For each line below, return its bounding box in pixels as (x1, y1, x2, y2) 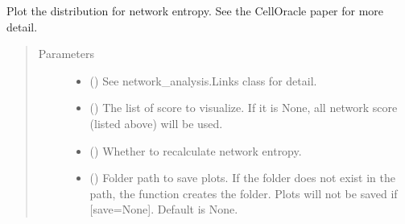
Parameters (38, 45, 94, 62)
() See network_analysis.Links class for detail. (89, 72, 317, 89)
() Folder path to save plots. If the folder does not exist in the (89, 169, 395, 186)
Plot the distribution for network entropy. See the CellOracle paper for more (6, 2, 384, 19)
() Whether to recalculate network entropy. (89, 142, 302, 159)
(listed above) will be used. (89, 114, 223, 131)
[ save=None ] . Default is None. (89, 201, 238, 218)
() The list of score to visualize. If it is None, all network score (89, 99, 398, 116)
